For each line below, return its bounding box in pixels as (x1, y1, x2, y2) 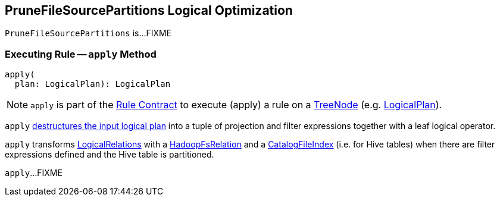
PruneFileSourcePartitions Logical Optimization (5, 3, 293, 18)
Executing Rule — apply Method (5, 48, 157, 60)
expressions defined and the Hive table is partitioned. (5, 149, 214, 160)
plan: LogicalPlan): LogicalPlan (14, 79, 171, 89)
